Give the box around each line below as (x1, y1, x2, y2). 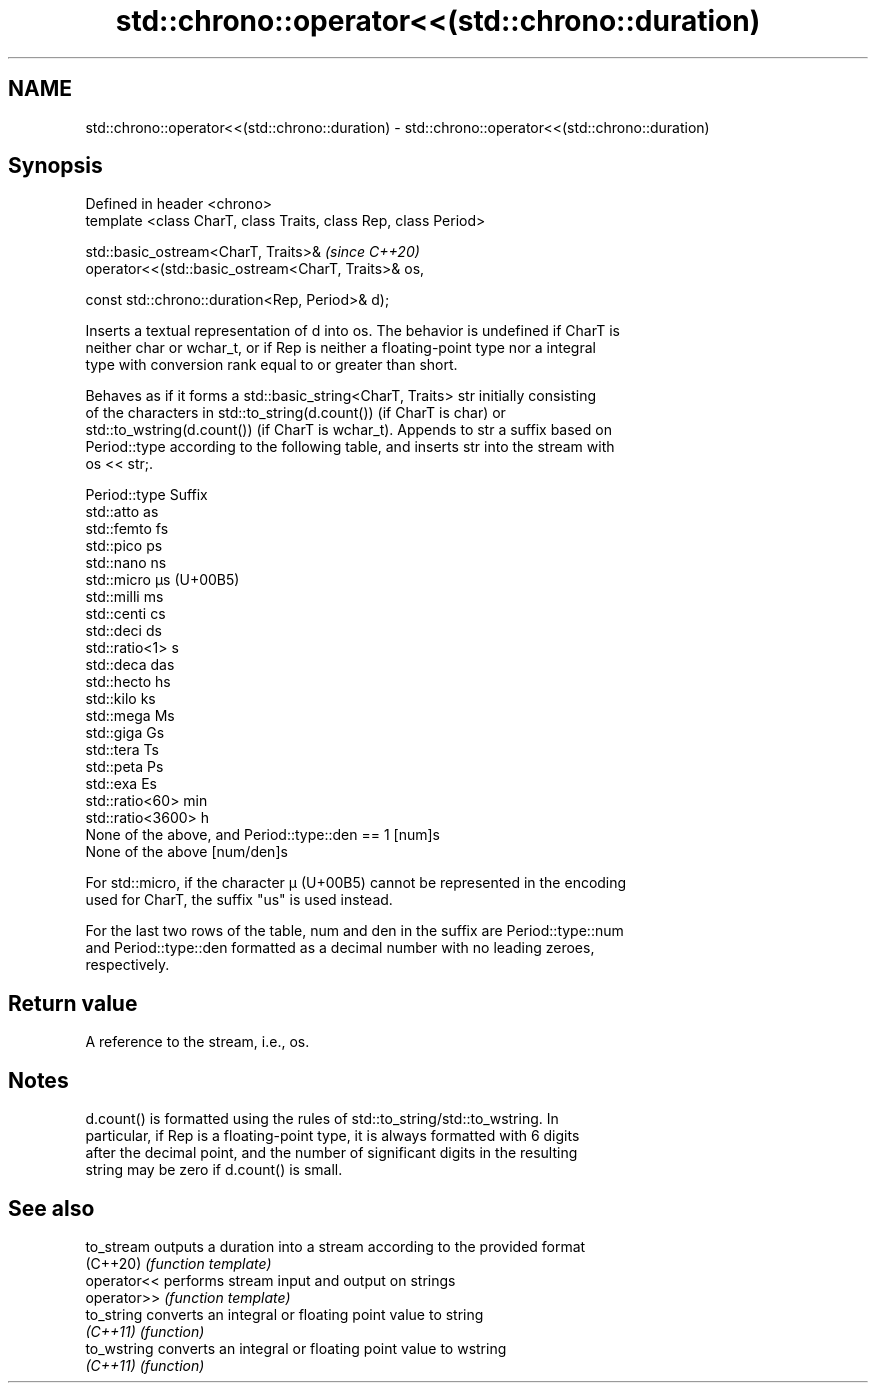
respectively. (85, 956, 170, 974)
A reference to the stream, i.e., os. (85, 1033, 310, 1051)
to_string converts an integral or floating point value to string (85, 1305, 484, 1323)
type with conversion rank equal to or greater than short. (85, 356, 458, 374)
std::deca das (85, 656, 175, 674)
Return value (8, 990, 138, 1016)
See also (8, 1195, 95, 1221)
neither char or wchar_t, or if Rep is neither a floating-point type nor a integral (85, 339, 596, 357)
